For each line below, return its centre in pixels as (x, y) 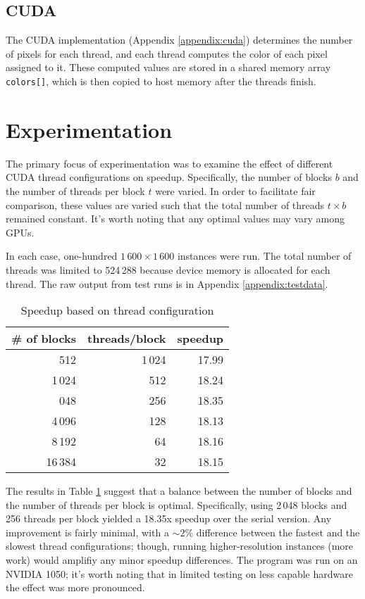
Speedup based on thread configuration (117, 310)
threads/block (127, 339)
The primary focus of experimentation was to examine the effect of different (169, 163)
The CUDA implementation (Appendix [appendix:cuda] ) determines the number (179, 40)
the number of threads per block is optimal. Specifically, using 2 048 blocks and (177, 504)
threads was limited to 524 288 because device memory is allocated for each (168, 269)
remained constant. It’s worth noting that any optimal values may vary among (175, 219)
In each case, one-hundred (62, 256)
